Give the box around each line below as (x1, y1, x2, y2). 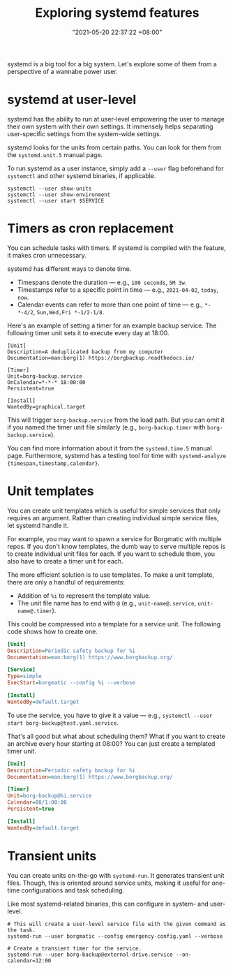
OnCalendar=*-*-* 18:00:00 (7, 379, 86, 385)
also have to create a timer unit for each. (7, 557, 123, 565)
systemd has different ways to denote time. (7, 264, 132, 273)
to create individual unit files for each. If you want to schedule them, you (7, 550, 215, 558)
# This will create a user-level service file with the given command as (7, 920, 227, 927)
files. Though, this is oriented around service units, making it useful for (7, 879, 211, 887)
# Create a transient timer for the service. (7, 945, 142, 952)
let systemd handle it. (7, 521, 69, 529)
